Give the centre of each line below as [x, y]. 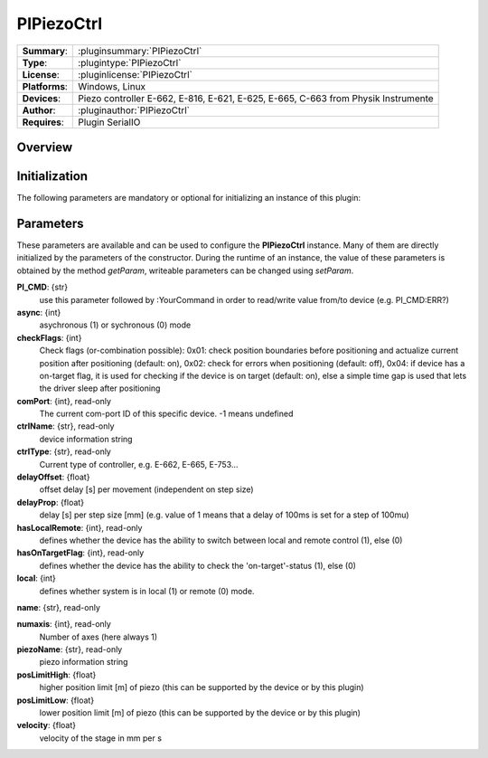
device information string [86, 439]
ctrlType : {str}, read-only [64, 451]
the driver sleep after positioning [100, 388]
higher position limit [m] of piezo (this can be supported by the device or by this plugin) [202, 687]
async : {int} [39, 312]
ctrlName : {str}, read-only [66, 426]
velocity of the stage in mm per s [101, 738]
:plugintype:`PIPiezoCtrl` [130, 62]
